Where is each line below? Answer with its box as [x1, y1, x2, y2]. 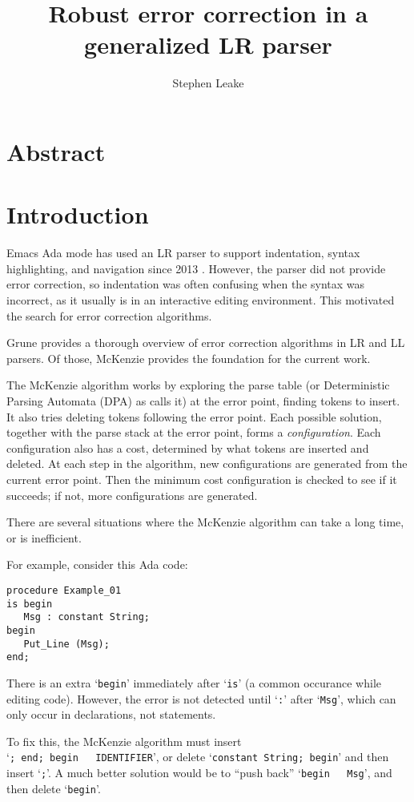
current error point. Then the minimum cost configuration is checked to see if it [6, 470, 397, 487]
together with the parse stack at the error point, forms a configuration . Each [6, 424, 381, 441]
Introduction [6, 198, 149, 231]
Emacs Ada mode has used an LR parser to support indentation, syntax [6, 244, 360, 261]
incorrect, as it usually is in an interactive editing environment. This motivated [6, 292, 395, 308]
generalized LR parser [84, 28, 332, 61]
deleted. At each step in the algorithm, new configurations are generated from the [6, 455, 408, 472]
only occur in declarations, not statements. [6, 706, 216, 723]
